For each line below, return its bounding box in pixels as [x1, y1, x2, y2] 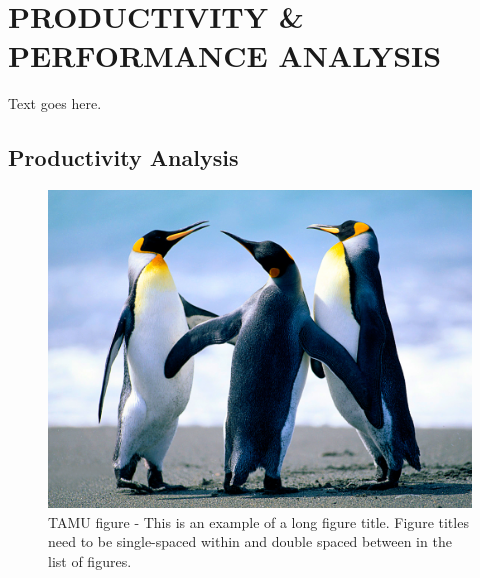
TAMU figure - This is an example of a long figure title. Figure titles [48, 511, 469, 532]
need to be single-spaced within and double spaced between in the [48, 531, 452, 552]
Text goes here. [8, 93, 102, 114]
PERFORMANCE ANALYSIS [8, 35, 442, 76]
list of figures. [48, 550, 132, 571]
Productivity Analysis [8, 142, 239, 173]
